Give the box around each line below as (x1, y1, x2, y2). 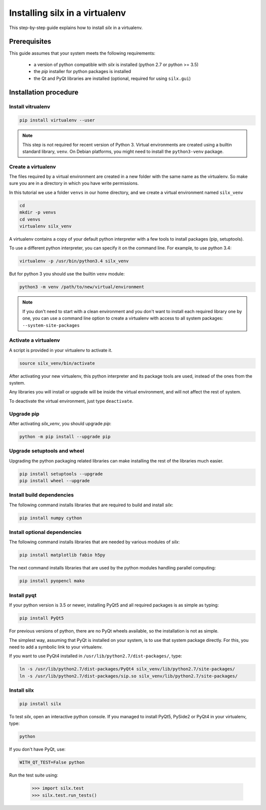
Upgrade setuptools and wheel (9, 448, 85, 455)
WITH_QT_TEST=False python (19, 760, 85, 765)
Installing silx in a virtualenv (9, 7, 126, 18)
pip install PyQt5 (19, 615, 64, 621)
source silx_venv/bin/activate (19, 360, 96, 366)
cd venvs (19, 216, 41, 222)
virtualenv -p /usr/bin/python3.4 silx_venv (19, 258, 129, 264)
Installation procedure (9, 88, 79, 97)
